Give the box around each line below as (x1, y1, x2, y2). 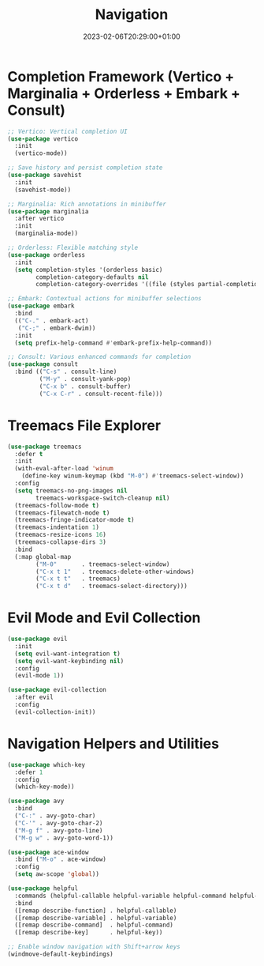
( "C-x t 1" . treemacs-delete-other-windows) (35, 568, 195, 575)
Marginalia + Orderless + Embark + (7, 85, 241, 102)
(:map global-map (14, 553, 72, 560)
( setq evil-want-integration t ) (14, 650, 121, 658)
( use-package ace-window (7, 848, 89, 856)
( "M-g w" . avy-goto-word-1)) (14, 834, 113, 842)
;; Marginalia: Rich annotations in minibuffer (7, 200, 167, 208)
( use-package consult (7, 360, 79, 368)
